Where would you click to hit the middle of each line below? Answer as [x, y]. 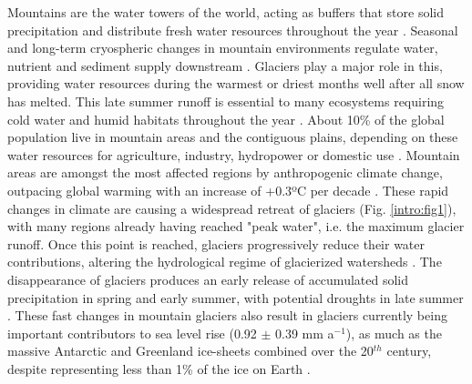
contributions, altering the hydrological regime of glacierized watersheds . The [225, 262]
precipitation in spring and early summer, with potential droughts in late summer [236, 297]
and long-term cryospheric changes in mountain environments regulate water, [223, 48]
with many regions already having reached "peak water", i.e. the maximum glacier [236, 226]
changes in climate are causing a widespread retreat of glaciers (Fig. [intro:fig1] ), [232, 208]
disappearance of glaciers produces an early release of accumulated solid [208, 279]
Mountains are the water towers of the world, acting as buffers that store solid [226, 12]
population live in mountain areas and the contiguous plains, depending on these [233, 137]
